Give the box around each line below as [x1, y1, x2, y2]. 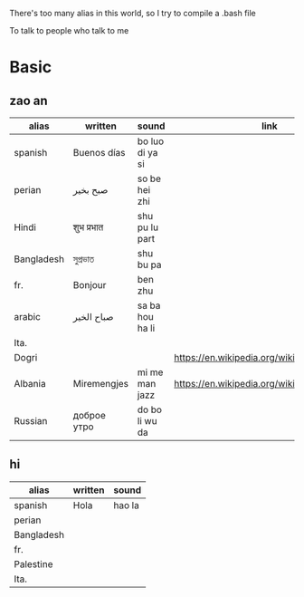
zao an [9, 92, 48, 108]
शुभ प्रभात [72, 221, 104, 234]
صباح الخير [72, 311, 114, 323]
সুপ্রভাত [72, 253, 95, 265]
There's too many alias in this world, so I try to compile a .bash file [9, 8, 256, 18]
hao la [113, 498, 140, 511]
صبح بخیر [72, 184, 109, 196]
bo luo [137, 135, 165, 148]
